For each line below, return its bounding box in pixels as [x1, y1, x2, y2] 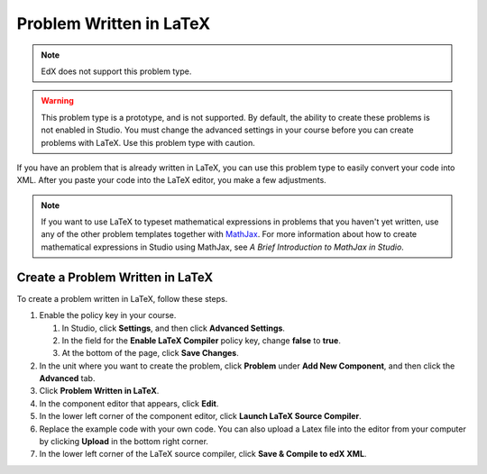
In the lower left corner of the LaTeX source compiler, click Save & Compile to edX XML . [39, 449, 367, 460]
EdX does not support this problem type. [41, 66, 192, 77]
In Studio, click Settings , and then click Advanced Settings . [61, 323, 286, 333]
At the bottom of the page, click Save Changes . [61, 348, 239, 359]
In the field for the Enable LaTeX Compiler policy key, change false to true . [61, 334, 342, 346]
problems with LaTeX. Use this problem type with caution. [41, 137, 256, 148]
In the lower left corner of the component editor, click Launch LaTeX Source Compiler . [39, 411, 362, 422]
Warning [41, 96, 74, 106]
